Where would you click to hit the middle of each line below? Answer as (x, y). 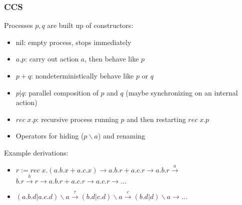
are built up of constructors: (90, 25)
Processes (18, 25)
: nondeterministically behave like (82, 75)
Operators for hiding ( (50, 136)
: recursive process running (77, 119)
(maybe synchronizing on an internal (182, 92)
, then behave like (112, 59)
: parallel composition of (61, 92)
